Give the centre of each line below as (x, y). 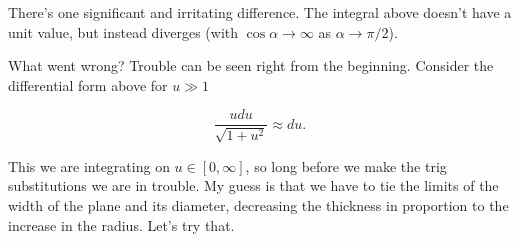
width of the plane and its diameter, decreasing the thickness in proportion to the (258, 205)
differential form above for (88, 84)
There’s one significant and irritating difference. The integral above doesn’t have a (260, 12)
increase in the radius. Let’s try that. (121, 224)
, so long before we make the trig (346, 165)
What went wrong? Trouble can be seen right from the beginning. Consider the (251, 65)
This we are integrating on (89, 165)
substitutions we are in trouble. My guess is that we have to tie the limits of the (253, 185)
